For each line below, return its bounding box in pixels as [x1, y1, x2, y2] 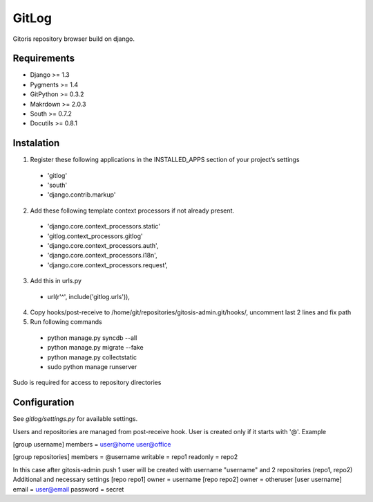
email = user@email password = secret [12, 485, 124, 493]
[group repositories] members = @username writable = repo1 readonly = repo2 [12, 453, 238, 461]
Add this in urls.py [30, 277, 82, 285]
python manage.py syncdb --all [47, 333, 137, 342]
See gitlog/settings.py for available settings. [12, 415, 138, 423]
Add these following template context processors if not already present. [30, 206, 235, 215]
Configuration [12, 397, 75, 409]
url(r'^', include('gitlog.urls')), [47, 292, 131, 301]
